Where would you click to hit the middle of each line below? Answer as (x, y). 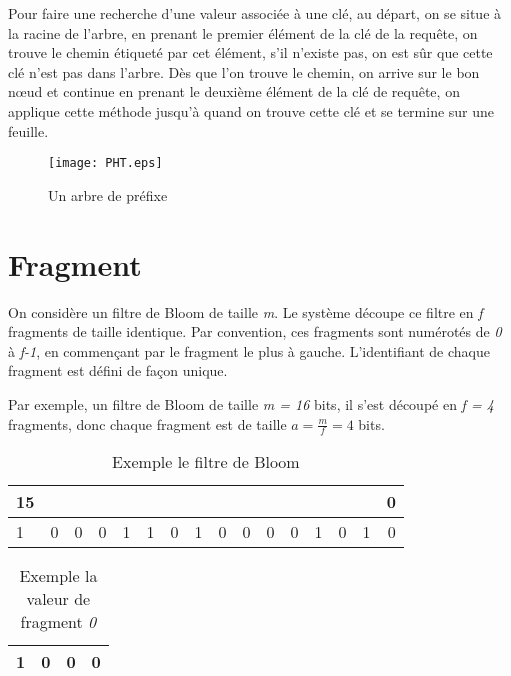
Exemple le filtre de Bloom (206, 462)
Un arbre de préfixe (108, 194)
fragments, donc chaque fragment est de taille (147, 423)
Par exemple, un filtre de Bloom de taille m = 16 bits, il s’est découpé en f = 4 (251, 403)
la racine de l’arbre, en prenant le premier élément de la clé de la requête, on (243, 32)
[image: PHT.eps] (105, 163)
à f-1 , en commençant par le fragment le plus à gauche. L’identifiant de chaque (249, 350)
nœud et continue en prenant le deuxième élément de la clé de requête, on (234, 91)
